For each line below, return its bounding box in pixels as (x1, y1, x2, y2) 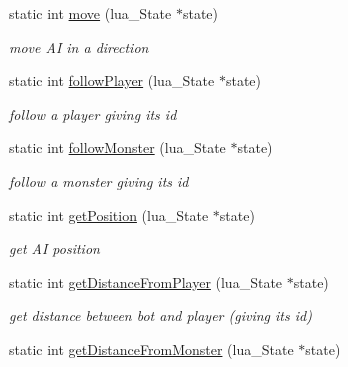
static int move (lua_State (9, 3, 172, 23)
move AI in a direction (9, 36, 149, 57)
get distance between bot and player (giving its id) (9, 305, 312, 326)
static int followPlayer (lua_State (9, 70, 215, 91)
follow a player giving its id (9, 103, 177, 124)
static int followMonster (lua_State (9, 137, 226, 158)
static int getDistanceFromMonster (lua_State (9, 338, 294, 359)
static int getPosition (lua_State (9, 204, 209, 225)
